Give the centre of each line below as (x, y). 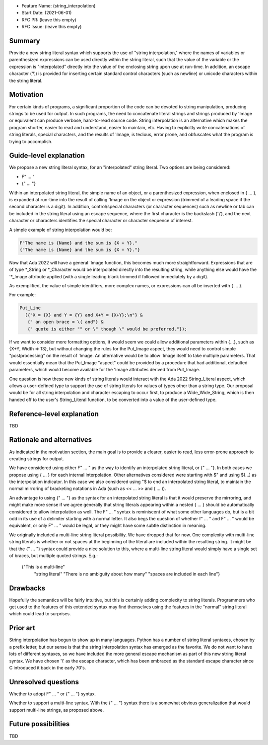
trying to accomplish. (31, 141)
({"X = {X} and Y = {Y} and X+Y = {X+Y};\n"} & (84, 315)
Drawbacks (27, 588)
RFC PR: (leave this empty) (49, 19)
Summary (25, 41)
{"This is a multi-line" (43, 567)
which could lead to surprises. (40, 614)
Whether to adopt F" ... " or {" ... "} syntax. (53, 694)
